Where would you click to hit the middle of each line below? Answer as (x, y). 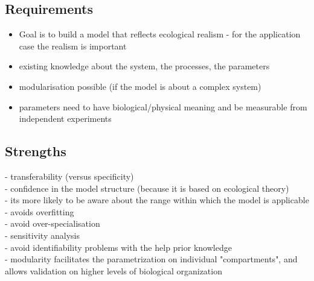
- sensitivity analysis (42, 235)
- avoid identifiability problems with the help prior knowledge (118, 247)
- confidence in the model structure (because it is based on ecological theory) (147, 188)
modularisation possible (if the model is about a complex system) (140, 86)
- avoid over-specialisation (53, 223)
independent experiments (65, 118)
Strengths (36, 151)
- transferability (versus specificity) (69, 176)
